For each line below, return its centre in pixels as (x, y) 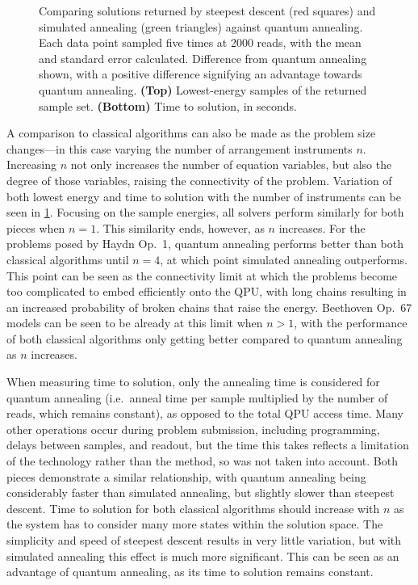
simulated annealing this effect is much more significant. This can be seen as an (203, 556)
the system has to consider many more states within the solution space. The (195, 524)
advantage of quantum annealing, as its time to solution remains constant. (190, 572)
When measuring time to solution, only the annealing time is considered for (193, 382)
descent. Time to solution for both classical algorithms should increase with (193, 508)
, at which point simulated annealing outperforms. (284, 259)
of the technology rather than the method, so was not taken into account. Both (202, 461)
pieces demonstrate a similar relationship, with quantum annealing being (186, 476)
